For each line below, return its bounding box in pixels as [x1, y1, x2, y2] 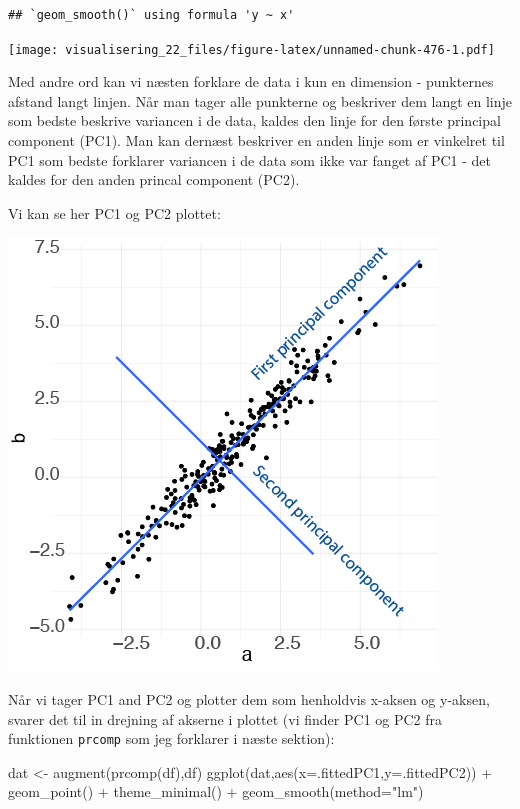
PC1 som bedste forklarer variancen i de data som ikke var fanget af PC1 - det [8, 149, 491, 170]
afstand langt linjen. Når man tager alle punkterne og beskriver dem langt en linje [8, 90, 512, 111]
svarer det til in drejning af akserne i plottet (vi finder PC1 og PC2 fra [8, 708, 443, 729]
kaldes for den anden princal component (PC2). [8, 169, 300, 190]
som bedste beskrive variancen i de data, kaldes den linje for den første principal [8, 110, 501, 131]
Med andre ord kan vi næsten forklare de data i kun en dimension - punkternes [8, 71, 494, 92]
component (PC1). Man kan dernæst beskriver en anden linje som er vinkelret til [8, 130, 505, 151]
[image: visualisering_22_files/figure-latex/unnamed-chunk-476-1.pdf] [8, 42, 495, 57]
